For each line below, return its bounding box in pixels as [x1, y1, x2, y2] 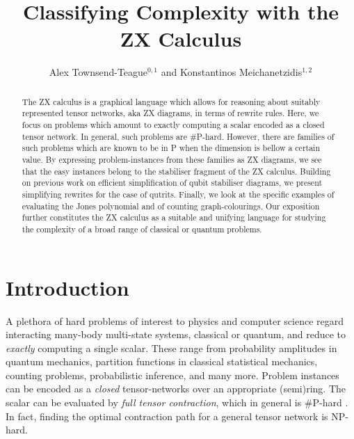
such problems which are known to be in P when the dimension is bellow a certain [22, 142, 321, 154]
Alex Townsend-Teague [49, 65, 148, 79]
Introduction [6, 273, 129, 301]
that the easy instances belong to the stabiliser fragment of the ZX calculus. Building [22, 165, 331, 177]
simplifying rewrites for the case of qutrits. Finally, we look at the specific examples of [22, 188, 335, 200]
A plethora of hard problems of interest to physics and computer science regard [6, 313, 344, 328]
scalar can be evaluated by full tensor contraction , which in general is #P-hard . [6, 395, 348, 410]
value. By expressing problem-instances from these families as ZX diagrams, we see [22, 153, 322, 165]
